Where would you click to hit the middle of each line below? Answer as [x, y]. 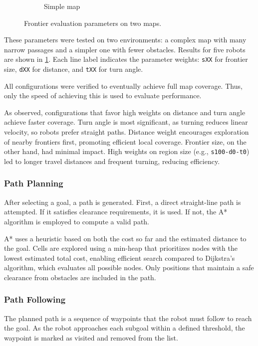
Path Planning [34, 183]
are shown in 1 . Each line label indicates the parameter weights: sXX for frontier [126, 59]
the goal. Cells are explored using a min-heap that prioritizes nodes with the [121, 248]
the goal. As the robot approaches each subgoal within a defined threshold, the [125, 328]
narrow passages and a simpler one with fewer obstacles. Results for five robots [125, 49]
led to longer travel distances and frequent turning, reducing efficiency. [112, 161]
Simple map [62, 6]
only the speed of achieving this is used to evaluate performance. [103, 95]
